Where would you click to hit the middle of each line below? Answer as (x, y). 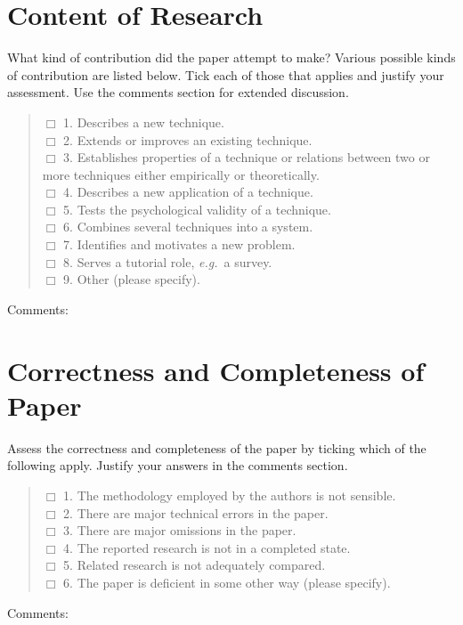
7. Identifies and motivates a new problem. (179, 244)
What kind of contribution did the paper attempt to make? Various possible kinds (231, 57)
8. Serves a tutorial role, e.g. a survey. (168, 261)
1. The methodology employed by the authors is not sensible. (230, 495)
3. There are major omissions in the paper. (180, 530)
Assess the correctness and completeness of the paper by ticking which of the (217, 447)
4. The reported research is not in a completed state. (207, 547)
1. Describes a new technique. (144, 122)
